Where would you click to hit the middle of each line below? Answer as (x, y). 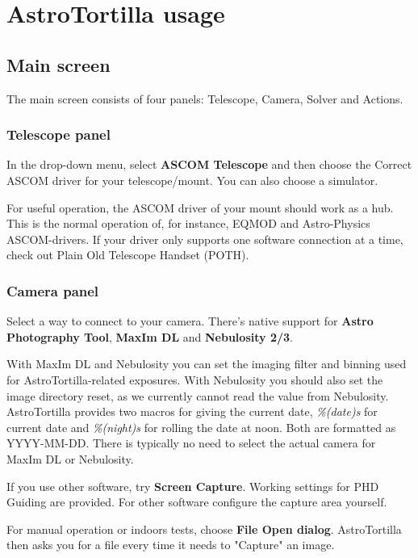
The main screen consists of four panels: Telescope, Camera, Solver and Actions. (205, 98)
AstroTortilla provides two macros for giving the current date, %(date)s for (192, 411)
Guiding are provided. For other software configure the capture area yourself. (197, 502)
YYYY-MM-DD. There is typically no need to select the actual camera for (191, 443)
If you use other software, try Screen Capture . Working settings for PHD (193, 486)
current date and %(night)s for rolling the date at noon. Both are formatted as (201, 427)
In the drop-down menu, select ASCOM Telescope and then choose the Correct (209, 164)
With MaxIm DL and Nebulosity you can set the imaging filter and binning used (207, 364)
